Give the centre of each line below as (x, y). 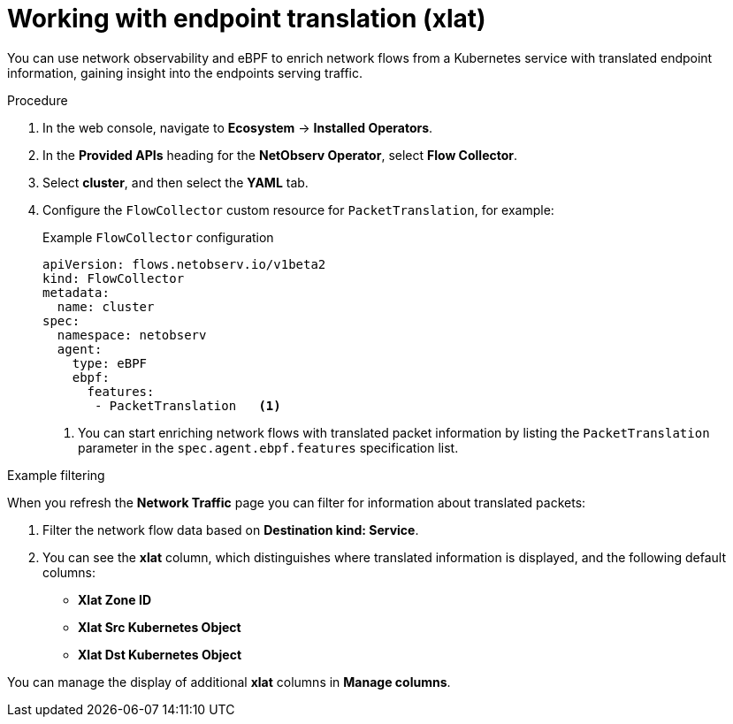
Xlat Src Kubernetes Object (160, 627)
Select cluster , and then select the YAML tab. (176, 182)
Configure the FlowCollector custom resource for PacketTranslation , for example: (298, 210)
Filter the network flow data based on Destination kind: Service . (231, 530)
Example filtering (56, 475)
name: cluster (106, 306)
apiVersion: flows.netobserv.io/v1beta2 (184, 264)
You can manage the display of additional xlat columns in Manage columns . (229, 682)
